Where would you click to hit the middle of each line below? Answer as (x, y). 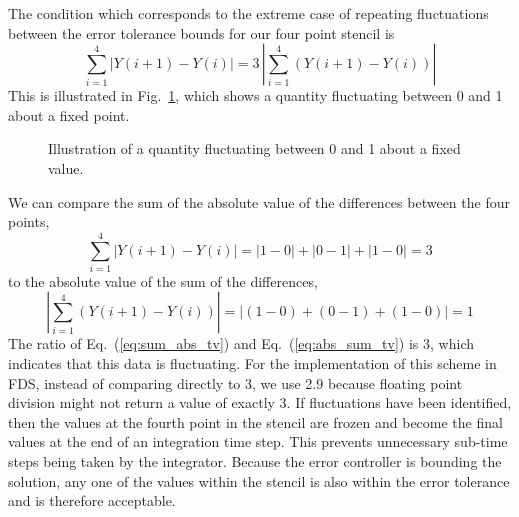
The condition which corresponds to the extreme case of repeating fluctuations (248, 13)
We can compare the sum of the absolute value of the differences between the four (259, 201)
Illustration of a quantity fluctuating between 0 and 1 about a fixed (254, 148)
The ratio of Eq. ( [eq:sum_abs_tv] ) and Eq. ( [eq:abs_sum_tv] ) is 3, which (241, 343)
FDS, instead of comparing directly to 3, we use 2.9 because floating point (235, 382)
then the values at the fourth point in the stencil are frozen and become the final (255, 421)
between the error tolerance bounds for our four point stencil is (201, 32)
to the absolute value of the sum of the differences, (163, 280)
